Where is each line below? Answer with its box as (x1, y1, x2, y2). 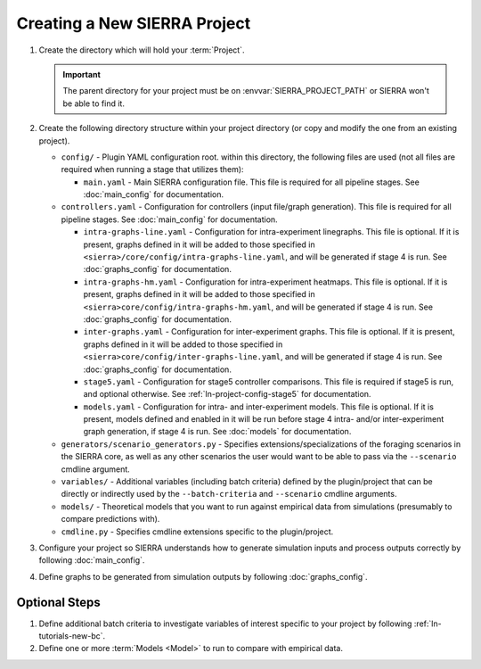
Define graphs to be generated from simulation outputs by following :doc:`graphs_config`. (38, 571, 368, 582)
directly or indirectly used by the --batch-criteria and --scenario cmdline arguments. (61, 489, 397, 500)
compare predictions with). (61, 514, 160, 524)
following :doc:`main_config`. (38, 555, 145, 566)
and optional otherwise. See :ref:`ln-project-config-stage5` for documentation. (83, 389, 371, 400)
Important (62, 69, 102, 79)
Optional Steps (16, 594, 102, 610)
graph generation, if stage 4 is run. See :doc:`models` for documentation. (83, 426, 352, 437)
